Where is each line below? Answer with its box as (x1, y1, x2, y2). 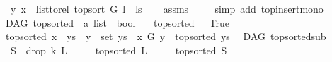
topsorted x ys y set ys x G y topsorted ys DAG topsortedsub (5, 29, 326, 44)
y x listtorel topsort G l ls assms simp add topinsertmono (10, 1, 324, 15)
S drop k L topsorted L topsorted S (10, 42, 227, 57)
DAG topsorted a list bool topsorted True (5, 15, 230, 30)
